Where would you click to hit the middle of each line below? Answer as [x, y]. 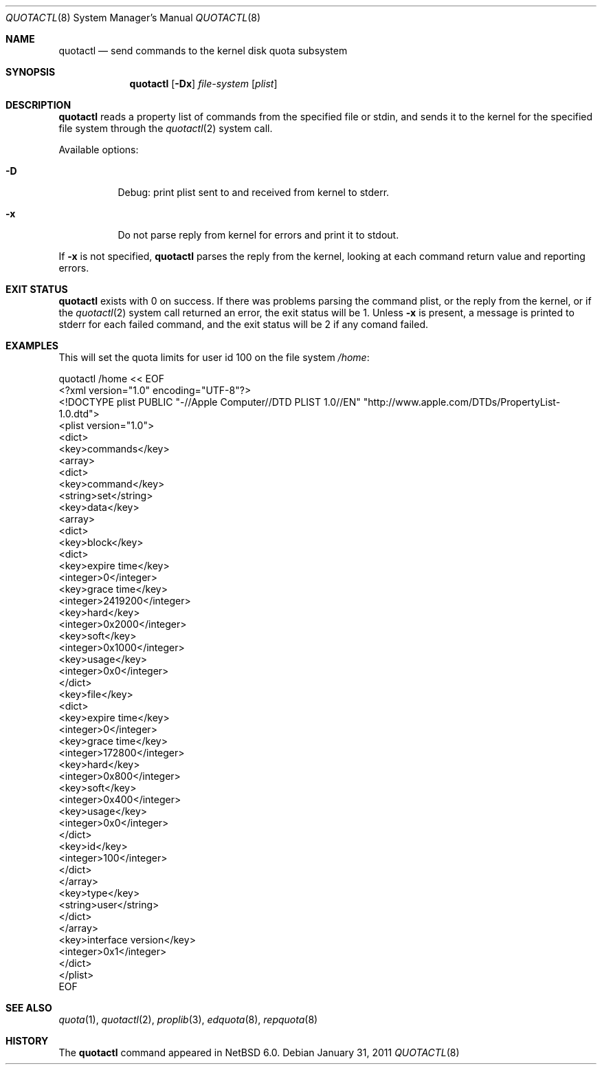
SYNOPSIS [31, 72]
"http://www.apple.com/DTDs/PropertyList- [462, 402]
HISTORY [27, 1041]
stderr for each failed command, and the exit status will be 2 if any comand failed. [243, 324]
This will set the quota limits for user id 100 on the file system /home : [214, 357]
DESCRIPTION [38, 105]
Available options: [99, 150]
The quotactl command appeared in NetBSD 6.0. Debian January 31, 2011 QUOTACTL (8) [259, 1052]
